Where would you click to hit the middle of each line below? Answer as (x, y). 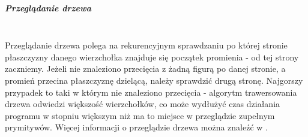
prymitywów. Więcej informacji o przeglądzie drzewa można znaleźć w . (137, 127)
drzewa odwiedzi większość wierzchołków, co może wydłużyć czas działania (143, 104)
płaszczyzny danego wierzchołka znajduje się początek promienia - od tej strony (152, 57)
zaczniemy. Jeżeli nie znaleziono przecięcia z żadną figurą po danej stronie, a (145, 68)
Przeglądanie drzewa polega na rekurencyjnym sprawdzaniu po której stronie (146, 45)
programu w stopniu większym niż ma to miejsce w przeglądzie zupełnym (140, 115)
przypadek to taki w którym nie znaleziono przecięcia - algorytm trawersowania (151, 92)
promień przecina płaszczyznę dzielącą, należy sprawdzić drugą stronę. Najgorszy (154, 80)
